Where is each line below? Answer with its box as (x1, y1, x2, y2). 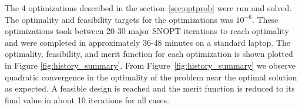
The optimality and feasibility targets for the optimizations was (5, 13, 233, 25)
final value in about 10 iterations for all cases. (5, 93, 169, 106)
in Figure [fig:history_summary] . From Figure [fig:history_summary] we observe (5, 59, 296, 71)
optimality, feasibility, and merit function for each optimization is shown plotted (5, 48, 293, 60)
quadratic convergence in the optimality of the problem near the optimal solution (5, 70, 297, 83)
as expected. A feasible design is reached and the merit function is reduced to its (5, 82, 295, 95)
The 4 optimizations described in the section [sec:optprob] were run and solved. (5, 2, 292, 14)
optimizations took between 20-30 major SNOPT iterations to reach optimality (5, 25, 289, 37)
